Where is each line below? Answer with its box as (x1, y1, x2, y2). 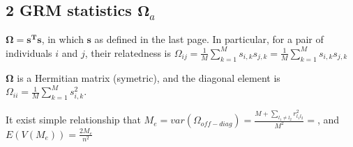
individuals (6, 45, 52, 60)
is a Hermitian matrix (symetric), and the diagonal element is (17, 70, 280, 85)
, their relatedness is (84, 45, 171, 60)
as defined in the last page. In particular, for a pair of (94, 32, 324, 46)
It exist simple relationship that (6, 112, 141, 127)
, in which (41, 32, 84, 46)
